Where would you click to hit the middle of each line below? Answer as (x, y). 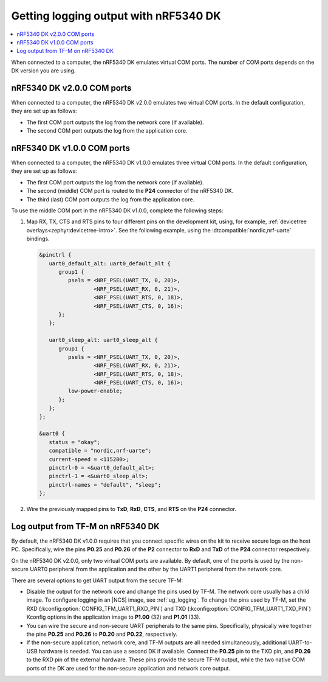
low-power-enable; (95, 391)
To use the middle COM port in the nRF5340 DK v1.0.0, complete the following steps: (117, 211)
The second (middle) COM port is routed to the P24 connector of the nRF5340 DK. (130, 191)
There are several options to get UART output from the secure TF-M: (97, 580)
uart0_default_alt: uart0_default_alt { (110, 263)
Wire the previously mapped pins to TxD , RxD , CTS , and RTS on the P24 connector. (132, 509)
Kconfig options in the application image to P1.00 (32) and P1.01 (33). (113, 617)
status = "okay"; (74, 442)
